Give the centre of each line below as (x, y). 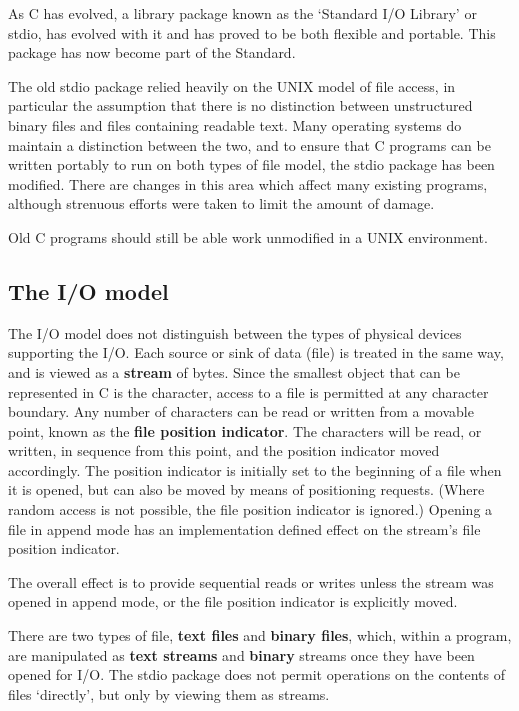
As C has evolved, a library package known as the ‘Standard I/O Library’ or (242, 13)
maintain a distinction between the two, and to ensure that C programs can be (249, 144)
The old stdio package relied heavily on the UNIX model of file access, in (232, 85)
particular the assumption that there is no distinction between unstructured (240, 105)
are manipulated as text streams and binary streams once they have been (241, 654)
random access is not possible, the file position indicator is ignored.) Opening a (250, 509)
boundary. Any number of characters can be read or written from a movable (241, 411)
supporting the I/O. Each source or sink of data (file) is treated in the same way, (256, 352)
